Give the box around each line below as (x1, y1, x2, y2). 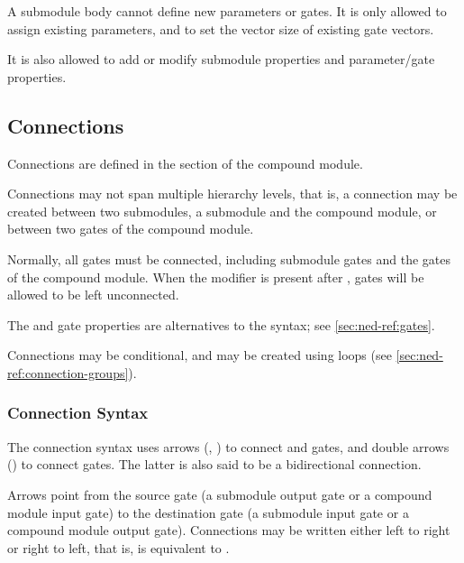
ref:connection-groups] (7, 363, 129, 382)
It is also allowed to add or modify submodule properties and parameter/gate (7, 50, 435, 69)
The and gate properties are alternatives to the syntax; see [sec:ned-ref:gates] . (7, 315, 435, 334)
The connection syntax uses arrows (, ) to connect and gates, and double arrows (7, 437, 450, 456)
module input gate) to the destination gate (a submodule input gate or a (7, 503, 409, 521)
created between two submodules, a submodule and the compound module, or (7, 201, 437, 220)
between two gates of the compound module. (7, 219, 254, 238)
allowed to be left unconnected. (7, 285, 179, 304)
